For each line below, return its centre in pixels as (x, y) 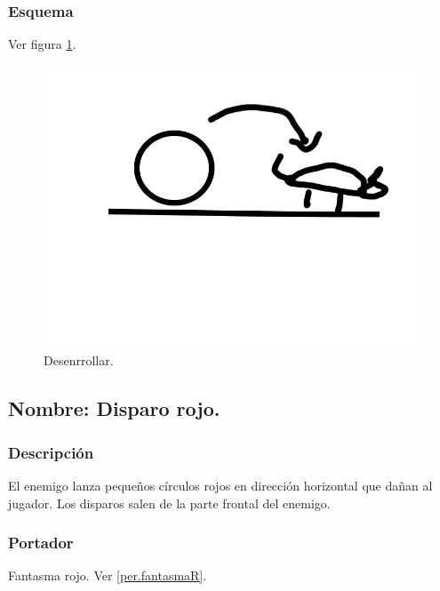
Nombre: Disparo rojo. (114, 408)
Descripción (51, 452)
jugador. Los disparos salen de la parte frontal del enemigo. (169, 503)
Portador (41, 543)
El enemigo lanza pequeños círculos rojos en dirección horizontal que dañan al (220, 485)
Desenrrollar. (79, 360)
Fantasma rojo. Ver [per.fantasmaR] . (108, 575)
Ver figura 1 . (42, 44)
